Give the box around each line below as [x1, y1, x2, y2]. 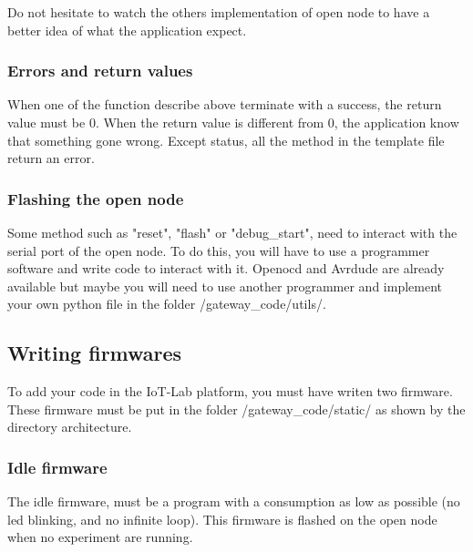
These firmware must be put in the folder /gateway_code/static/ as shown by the [7, 399, 466, 418]
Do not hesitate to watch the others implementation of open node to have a [7, 3, 430, 21]
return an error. [7, 148, 95, 168]
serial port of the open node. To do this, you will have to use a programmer [7, 240, 430, 260]
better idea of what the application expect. [7, 20, 247, 39]
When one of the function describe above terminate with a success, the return [7, 95, 442, 114]
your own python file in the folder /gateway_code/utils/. [7, 294, 326, 313]
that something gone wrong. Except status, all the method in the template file [7, 130, 445, 149]
